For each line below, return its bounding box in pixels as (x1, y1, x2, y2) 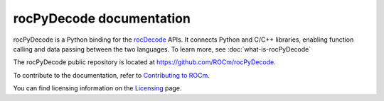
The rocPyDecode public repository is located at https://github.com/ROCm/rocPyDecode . (13, 58, 277, 66)
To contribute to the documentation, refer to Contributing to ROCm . (13, 71, 210, 79)
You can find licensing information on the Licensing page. (13, 84, 182, 93)
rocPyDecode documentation (13, 11, 191, 26)
